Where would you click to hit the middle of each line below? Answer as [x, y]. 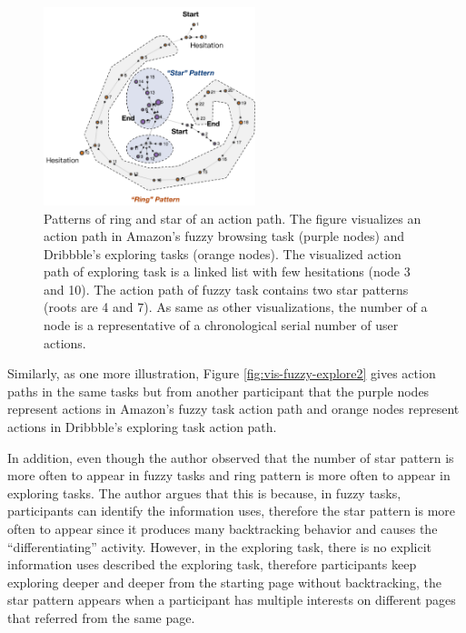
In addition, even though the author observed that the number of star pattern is [231, 457]
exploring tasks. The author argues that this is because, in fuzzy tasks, [204, 492]
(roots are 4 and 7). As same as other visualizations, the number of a [236, 307]
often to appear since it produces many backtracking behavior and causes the [223, 528]
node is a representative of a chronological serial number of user [221, 325]
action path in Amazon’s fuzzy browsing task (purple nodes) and [224, 236]
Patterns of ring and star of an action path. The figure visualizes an [233, 218]
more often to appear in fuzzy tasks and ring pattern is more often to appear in [229, 475]
